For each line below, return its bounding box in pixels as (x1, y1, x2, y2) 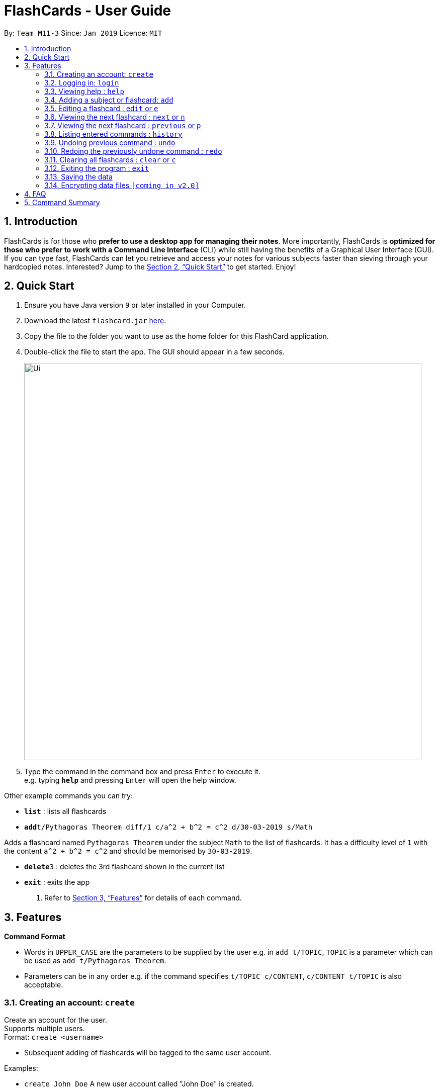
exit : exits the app (24, 878, 90, 887)
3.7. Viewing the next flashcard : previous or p (44, 121, 201, 130)
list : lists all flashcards (24, 807, 107, 816)
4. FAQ (24, 189, 46, 198)
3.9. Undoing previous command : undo (44, 138, 175, 147)
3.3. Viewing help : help (44, 86, 124, 96)
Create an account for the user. (4, 1016, 107, 1025)
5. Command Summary (24, 198, 100, 207)
